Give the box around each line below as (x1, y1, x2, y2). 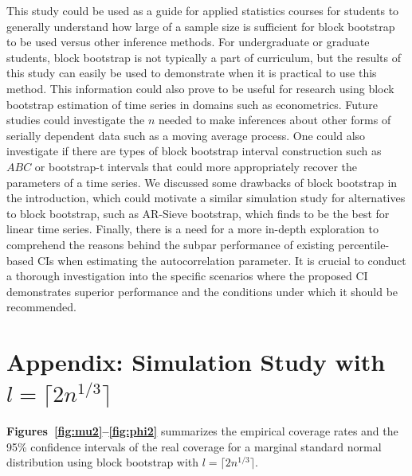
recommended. (6, 298, 77, 315)
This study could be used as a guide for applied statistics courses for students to (6, 2, 399, 18)
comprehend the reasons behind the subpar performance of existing (6, 236, 335, 252)
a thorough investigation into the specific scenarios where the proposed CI (6, 267, 368, 284)
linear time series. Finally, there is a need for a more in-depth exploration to (6, 220, 379, 237)
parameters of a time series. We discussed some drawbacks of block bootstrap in (6, 174, 398, 190)
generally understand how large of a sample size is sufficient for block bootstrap (6, 18, 395, 34)
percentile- (338, 236, 390, 252)
